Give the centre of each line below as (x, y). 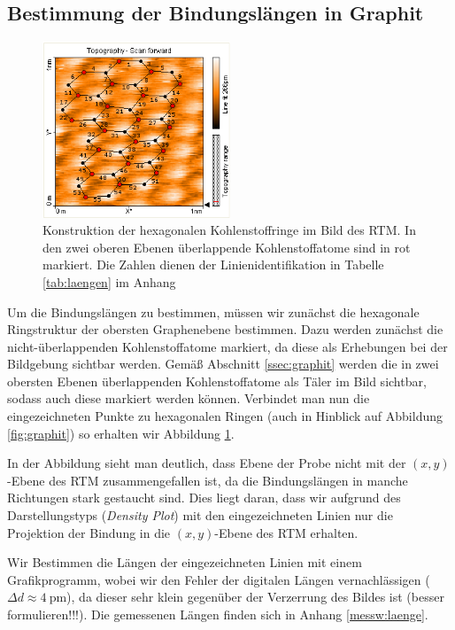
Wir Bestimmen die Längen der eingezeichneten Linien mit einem (185, 562)
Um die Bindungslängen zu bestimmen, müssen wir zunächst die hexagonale (213, 311)
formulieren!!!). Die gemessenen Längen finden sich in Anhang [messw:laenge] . (218, 614)
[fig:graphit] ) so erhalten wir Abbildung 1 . (121, 433)
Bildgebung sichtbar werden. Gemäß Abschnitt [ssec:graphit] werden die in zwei (223, 364)
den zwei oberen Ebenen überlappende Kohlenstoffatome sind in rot (227, 247)
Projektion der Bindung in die (89, 532)
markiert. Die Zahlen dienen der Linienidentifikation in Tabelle (213, 264)
